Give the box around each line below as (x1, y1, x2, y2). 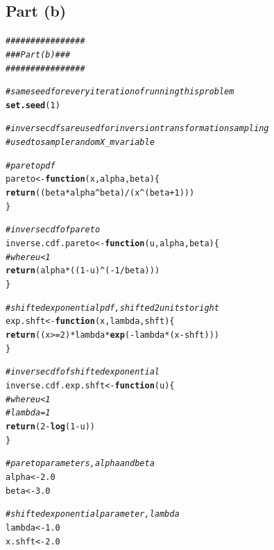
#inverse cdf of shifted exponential (6, 367, 160, 377)
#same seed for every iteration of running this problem (6, 87, 234, 97)
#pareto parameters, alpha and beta (6, 458, 155, 469)
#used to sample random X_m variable (6, 137, 155, 148)
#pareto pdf (6, 160, 55, 171)
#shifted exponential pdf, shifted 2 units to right (6, 302, 219, 313)
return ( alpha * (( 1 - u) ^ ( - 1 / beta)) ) (6, 266, 160, 276)
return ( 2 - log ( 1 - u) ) (6, 421, 95, 431)
